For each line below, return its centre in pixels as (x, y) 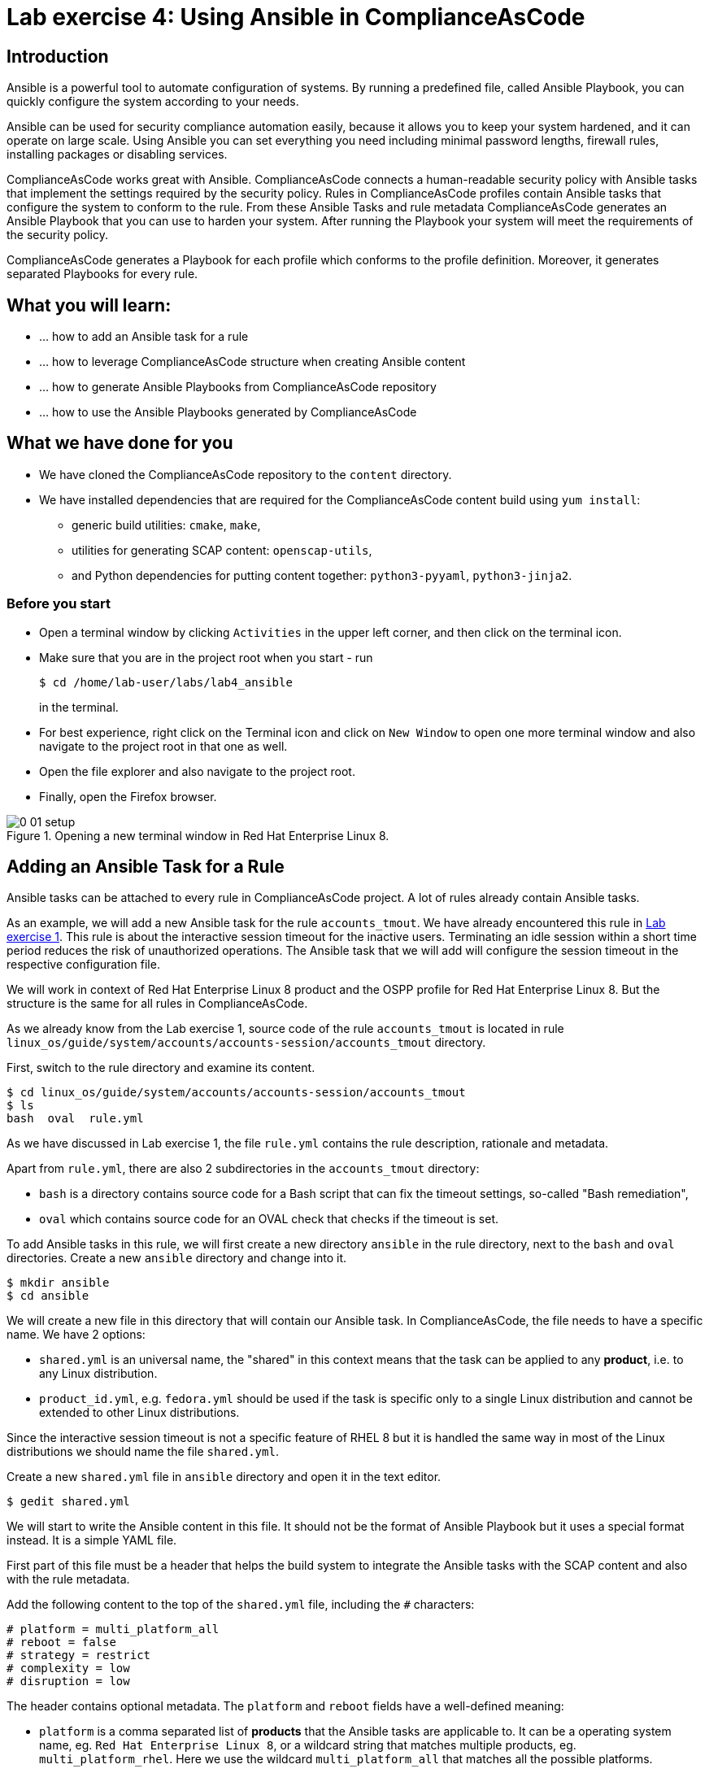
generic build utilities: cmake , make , (166, 525)
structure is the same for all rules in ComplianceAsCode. (157, 1004)
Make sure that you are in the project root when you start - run (206, 657)
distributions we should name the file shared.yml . (143, 1452)
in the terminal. (79, 707)
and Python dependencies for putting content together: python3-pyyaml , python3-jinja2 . (322, 575)
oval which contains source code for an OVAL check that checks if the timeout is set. (269, 1219)
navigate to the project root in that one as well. (163, 746)
